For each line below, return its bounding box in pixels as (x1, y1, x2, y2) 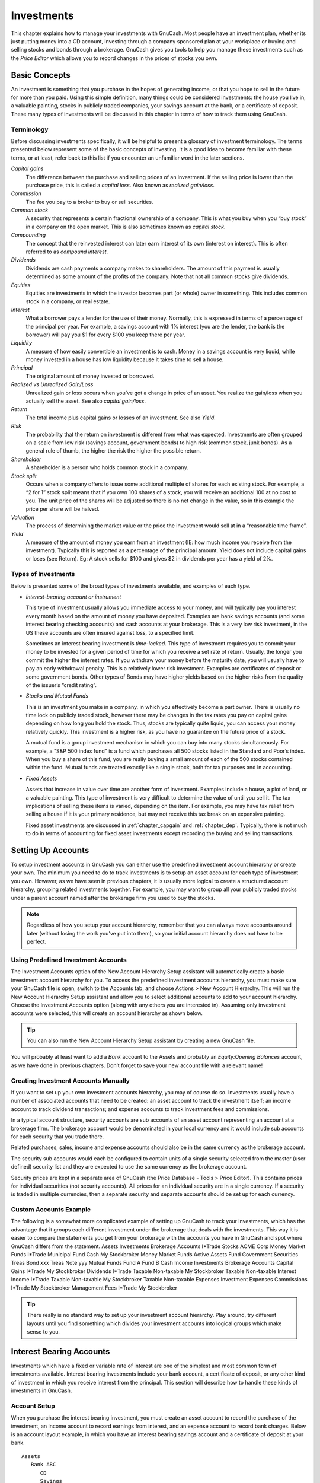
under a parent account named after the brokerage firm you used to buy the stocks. (11, 894, 216, 901)
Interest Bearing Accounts (11, 1347, 110, 1357)
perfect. (27, 938, 47, 946)
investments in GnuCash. (11, 1387, 72, 1394)
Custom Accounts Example (11, 1205, 91, 1214)
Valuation (11, 514, 35, 521)
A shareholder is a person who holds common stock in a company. (25, 464, 189, 471)
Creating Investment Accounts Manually (11, 1077, 130, 1085)
